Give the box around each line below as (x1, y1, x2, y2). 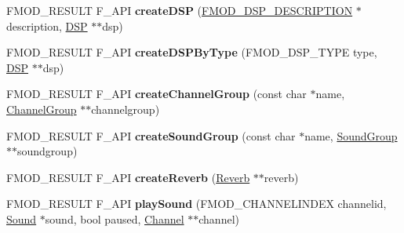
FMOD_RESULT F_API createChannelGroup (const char (6, 86, 307, 102)
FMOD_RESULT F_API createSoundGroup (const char (6, 127, 296, 144)
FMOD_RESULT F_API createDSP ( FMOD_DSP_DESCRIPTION (6, 2, 353, 18)
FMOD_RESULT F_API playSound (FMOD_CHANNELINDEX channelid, (6, 195, 387, 212)
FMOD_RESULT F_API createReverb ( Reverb (6, 169, 250, 185)
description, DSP (6, 17, 88, 34)
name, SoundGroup (304, 127, 398, 144)
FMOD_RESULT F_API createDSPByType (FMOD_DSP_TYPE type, (6, 44, 377, 60)
